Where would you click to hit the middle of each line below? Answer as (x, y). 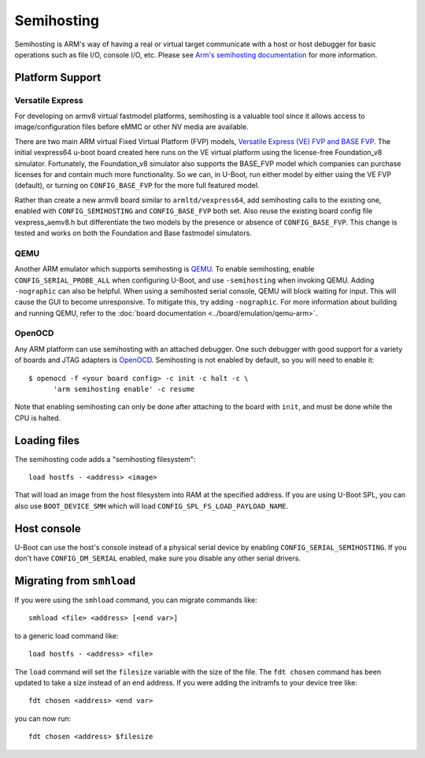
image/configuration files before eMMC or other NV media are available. (131, 127)
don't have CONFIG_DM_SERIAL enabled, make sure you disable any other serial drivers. (157, 558)
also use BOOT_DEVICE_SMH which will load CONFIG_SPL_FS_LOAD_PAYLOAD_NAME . (152, 506)
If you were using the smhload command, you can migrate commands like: (136, 600)
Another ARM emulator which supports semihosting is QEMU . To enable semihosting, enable (164, 269)
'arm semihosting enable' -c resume (124, 389)
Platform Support (58, 78)
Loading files (47, 440)
